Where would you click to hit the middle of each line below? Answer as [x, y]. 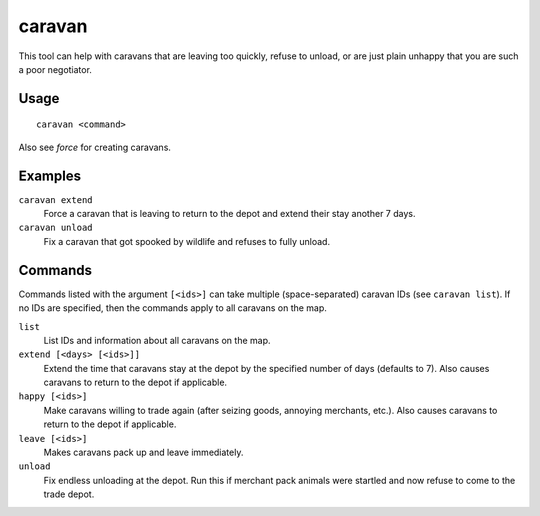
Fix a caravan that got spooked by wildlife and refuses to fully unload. [186, 241]
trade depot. [69, 494]
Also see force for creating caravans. [95, 147]
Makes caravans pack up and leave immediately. [143, 452]
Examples [50, 175]
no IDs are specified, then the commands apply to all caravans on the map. [172, 308]
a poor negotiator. [55, 69]
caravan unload [56, 228]
